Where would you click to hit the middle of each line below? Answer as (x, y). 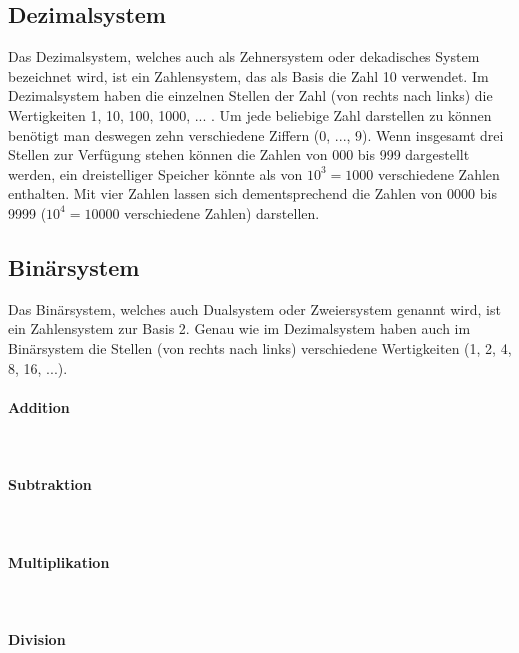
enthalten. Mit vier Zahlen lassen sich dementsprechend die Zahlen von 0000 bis (252, 193)
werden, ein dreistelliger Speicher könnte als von (155, 173)
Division (37, 638)
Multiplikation (59, 561)
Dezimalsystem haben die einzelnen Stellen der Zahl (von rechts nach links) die (250, 95)
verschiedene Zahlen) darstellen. (222, 212)
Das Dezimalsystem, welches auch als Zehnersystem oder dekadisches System (244, 56)
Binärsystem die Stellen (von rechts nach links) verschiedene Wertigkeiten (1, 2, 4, (260, 347)
